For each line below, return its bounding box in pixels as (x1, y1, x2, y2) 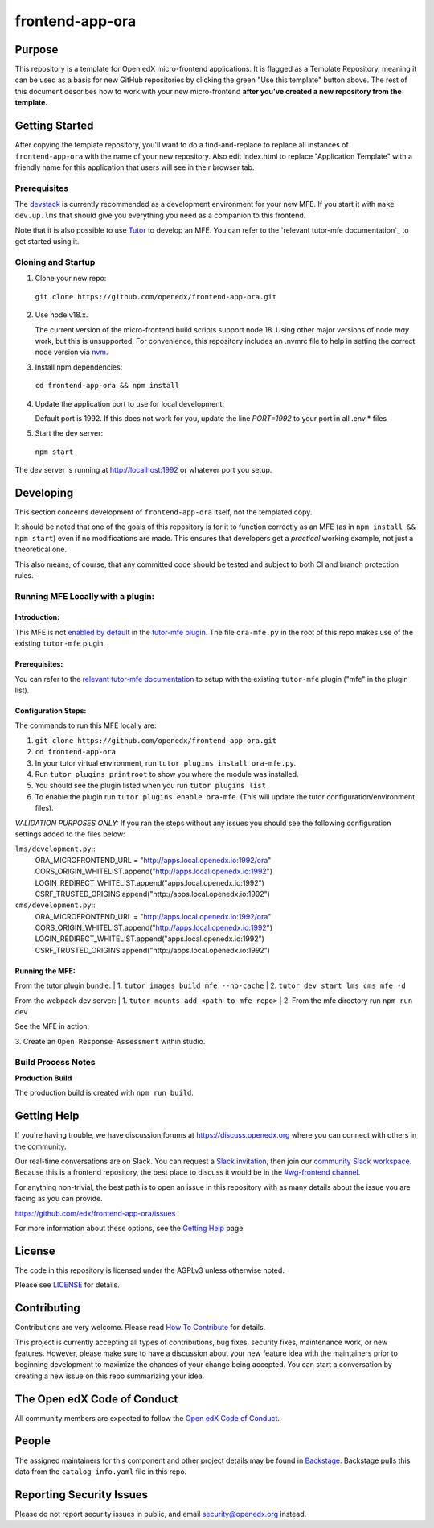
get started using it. (14, 237, 80, 246)
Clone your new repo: (35, 274, 107, 283)
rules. (14, 570, 34, 580)
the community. (14, 1142, 67, 1151)
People (14, 1434, 51, 1448)
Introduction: (14, 613, 60, 622)
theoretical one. (14, 544, 68, 555)
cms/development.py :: (14, 900, 96, 910)
